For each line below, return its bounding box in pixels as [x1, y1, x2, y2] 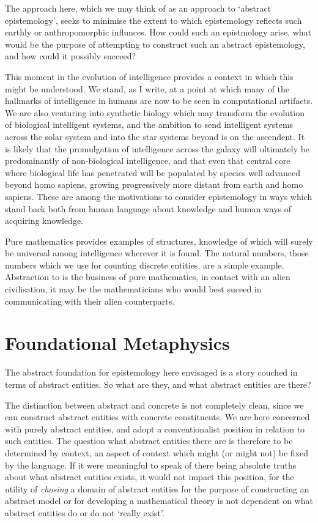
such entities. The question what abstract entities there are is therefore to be [5, 434, 293, 447]
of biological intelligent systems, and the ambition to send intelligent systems [5, 118, 294, 131]
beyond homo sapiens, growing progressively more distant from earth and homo [5, 178, 303, 191]
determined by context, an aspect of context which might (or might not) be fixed [5, 446, 308, 459]
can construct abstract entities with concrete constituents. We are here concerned [5, 410, 310, 423]
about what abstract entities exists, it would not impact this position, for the [5, 470, 294, 483]
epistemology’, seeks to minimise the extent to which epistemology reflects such [5, 13, 302, 26]
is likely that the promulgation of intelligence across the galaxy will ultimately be [5, 142, 310, 155]
